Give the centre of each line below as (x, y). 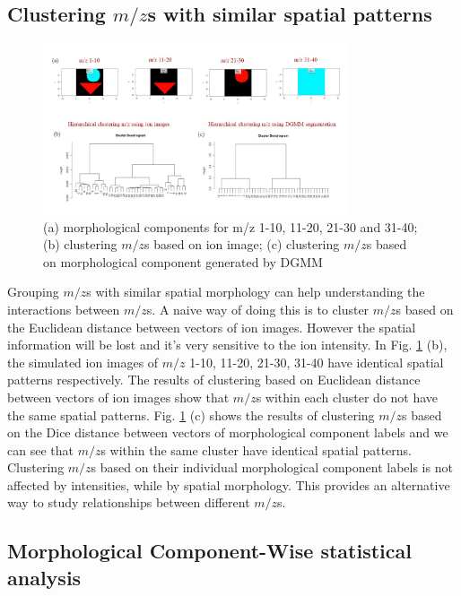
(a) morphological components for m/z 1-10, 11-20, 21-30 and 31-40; (230, 226)
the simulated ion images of (83, 362)
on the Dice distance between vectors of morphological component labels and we (228, 432)
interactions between (64, 309)
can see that (40, 449)
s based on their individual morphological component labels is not (272, 467)
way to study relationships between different (129, 502)
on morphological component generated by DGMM (183, 261)
